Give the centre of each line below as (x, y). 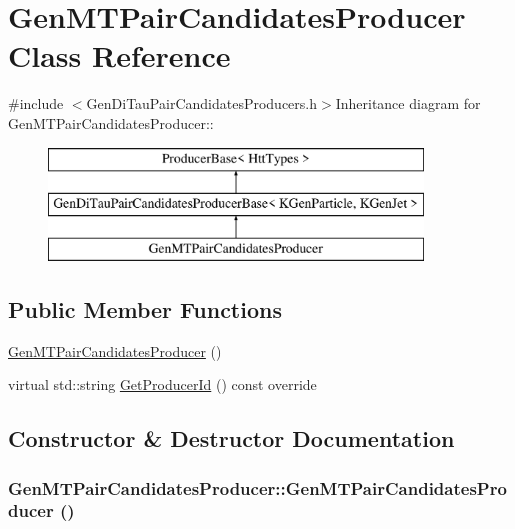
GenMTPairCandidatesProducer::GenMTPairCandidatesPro (257, 487)
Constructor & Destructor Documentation (231, 438)
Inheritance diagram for (408, 103)
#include (36, 103)
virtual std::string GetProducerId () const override (162, 384)
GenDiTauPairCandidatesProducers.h (202, 103)
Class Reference (119, 55)
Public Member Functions (145, 308)
